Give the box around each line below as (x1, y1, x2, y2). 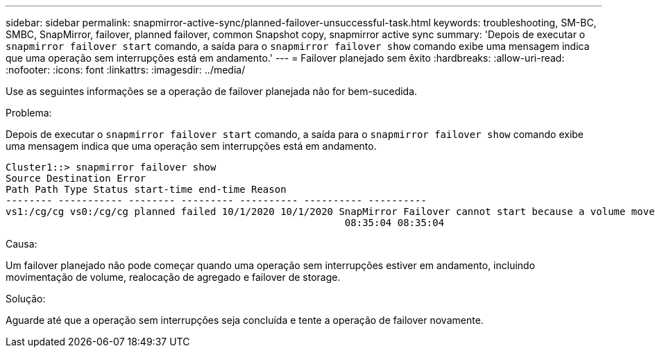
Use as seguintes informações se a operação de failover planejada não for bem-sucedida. (6, 85, 418, 97)
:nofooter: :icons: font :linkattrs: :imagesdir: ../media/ (6, 64, 246, 76)
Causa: (6, 238, 37, 250)
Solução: (6, 293, 46, 304)
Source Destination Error (6, 173, 146, 184)
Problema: (6, 107, 52, 119)
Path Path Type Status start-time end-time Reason (6, 184, 287, 195)
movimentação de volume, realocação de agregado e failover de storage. (6, 271, 341, 283)
